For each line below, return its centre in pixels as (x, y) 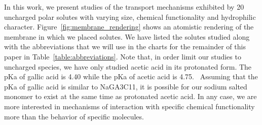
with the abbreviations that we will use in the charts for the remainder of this (125, 46)
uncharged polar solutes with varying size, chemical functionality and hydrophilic (130, 17)
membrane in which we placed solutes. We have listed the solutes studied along (127, 36)
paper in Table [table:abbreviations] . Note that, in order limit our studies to (123, 56)
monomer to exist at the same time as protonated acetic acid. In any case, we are (130, 96)
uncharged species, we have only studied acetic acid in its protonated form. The (128, 66)
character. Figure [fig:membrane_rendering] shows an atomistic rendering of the (129, 27)
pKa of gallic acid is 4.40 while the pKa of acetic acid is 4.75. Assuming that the (131, 76)
